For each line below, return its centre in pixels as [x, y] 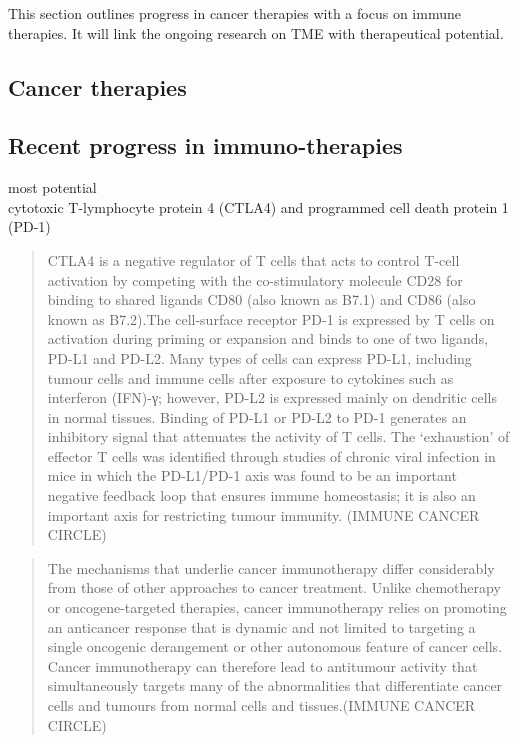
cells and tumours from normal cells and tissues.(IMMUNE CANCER [261, 705]
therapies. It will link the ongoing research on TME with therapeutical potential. [256, 32]
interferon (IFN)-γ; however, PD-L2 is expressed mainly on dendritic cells [272, 397]
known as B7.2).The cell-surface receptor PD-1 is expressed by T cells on [271, 318]
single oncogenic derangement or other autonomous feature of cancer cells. [275, 646]
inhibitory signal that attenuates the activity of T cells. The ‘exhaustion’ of [278, 436]
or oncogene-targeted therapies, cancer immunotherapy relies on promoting [277, 607]
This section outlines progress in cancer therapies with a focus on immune [234, 13]
